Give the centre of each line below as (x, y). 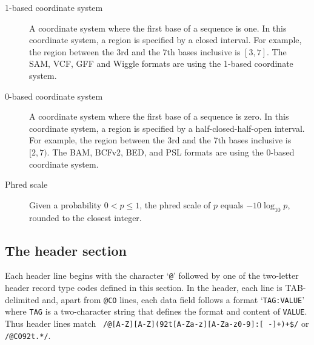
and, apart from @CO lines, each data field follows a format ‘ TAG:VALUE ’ (173, 299)
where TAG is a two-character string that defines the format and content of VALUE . (156, 311)
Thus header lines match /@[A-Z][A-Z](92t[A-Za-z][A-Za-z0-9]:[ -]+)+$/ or (157, 323)
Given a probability (65, 204)
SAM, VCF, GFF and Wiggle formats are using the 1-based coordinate (161, 63)
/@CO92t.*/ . (28, 335)
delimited (22, 299)
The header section (66, 250)
